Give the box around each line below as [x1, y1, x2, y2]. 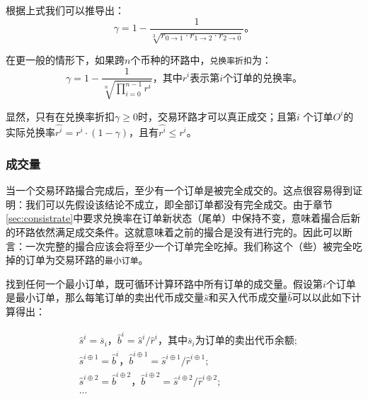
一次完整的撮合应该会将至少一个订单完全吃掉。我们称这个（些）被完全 [25, 238, 352, 253]
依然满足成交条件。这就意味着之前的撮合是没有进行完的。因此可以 [35, 225, 343, 240]
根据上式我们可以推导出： [6, 3, 125, 17]
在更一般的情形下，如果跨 [6, 52, 125, 67]
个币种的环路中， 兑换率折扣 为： [130, 52, 272, 67]
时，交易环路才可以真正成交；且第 [137, 108, 297, 123]
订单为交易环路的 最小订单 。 [25, 252, 149, 267]
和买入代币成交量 [208, 290, 288, 305]
